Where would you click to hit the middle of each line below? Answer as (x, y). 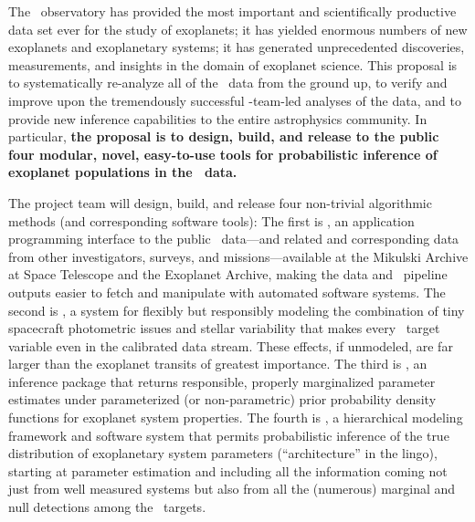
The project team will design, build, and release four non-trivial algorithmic (220, 202)
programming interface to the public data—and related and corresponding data (234, 239)
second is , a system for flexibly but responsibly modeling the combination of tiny (237, 310)
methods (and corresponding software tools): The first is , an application (211, 220)
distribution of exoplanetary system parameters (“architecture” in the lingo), (223, 453)
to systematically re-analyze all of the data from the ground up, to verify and (228, 83)
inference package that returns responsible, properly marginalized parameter (222, 381)
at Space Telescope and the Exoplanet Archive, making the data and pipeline (228, 274)
